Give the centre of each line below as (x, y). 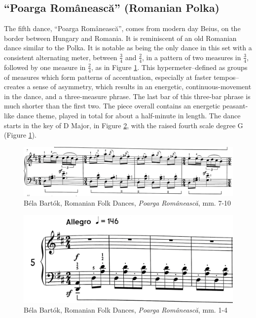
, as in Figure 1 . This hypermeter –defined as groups (169, 67)
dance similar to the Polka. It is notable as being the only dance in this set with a (128, 48)
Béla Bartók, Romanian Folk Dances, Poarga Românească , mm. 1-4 (126, 310)
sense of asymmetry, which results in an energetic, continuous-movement (142, 87)
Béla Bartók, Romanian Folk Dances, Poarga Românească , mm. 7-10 (128, 203)
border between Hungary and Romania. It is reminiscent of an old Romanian (120, 38)
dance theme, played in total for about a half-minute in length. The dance (128, 116)
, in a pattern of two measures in (192, 57)
